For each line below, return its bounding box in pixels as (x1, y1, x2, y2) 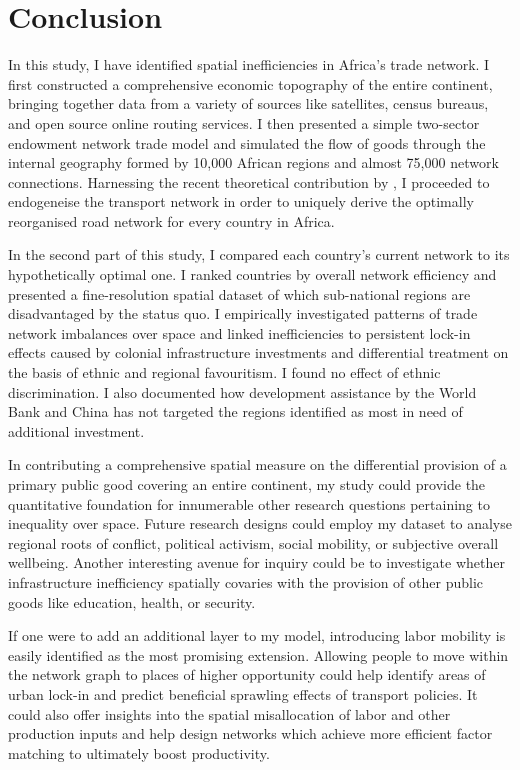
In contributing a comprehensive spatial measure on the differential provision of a (8, 454, 507, 475)
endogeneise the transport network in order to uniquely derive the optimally (8, 191, 474, 212)
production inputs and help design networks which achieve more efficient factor (8, 723, 493, 744)
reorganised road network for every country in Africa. (8, 210, 335, 231)
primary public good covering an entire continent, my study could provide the (8, 474, 486, 494)
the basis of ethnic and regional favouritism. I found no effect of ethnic (8, 362, 441, 383)
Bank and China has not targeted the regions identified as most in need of (8, 401, 463, 422)
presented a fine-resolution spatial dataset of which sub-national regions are (8, 283, 471, 304)
